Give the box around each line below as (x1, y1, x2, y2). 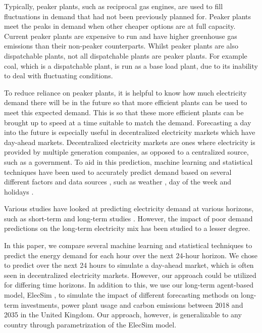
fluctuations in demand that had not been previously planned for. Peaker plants (4, 11, 251, 21)
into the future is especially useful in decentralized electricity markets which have (4, 127, 255, 137)
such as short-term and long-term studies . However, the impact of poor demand (4, 213, 253, 223)
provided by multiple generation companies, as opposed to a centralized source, (4, 147, 249, 157)
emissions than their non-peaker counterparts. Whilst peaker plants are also (4, 40, 238, 51)
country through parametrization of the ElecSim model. (4, 319, 177, 329)
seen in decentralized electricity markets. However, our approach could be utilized (4, 269, 256, 280)
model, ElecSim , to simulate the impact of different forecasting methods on (4, 290, 239, 300)
